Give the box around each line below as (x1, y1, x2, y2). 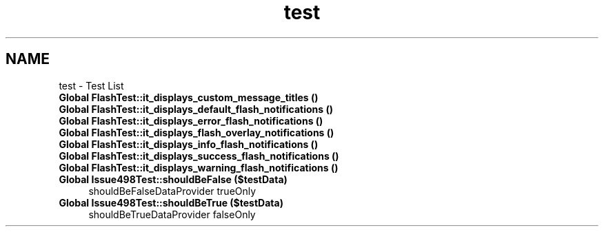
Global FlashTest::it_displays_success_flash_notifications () (59, 149, 339, 162)
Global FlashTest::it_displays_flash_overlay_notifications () (59, 126, 334, 138)
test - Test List (59, 79, 124, 92)
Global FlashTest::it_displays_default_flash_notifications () (59, 103, 334, 115)
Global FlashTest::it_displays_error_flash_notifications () (59, 114, 323, 127)
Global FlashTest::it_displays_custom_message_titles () (59, 91, 319, 103)
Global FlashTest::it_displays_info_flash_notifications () (59, 138, 319, 150)
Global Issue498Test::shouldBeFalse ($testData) (59, 173, 288, 185)
